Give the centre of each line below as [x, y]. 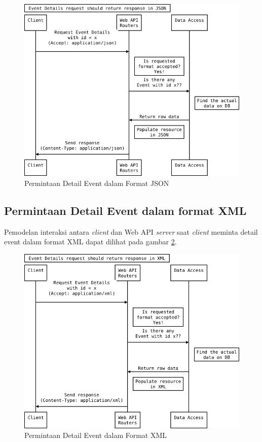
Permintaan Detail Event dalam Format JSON [97, 183]
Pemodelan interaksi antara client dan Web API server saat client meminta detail [131, 231]
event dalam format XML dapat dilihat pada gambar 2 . [90, 242]
